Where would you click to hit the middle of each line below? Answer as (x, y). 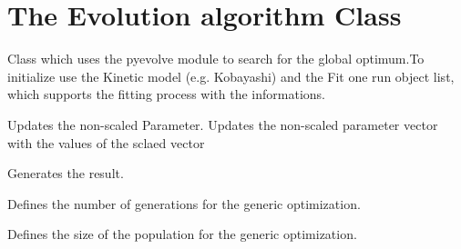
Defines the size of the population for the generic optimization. (182, 234)
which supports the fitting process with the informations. (166, 94)
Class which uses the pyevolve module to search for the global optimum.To (216, 59)
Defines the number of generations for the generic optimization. (184, 203)
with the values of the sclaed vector (106, 142)
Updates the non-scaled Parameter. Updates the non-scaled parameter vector (223, 124)
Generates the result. (66, 173)
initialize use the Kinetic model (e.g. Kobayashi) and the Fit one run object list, (231, 76)
